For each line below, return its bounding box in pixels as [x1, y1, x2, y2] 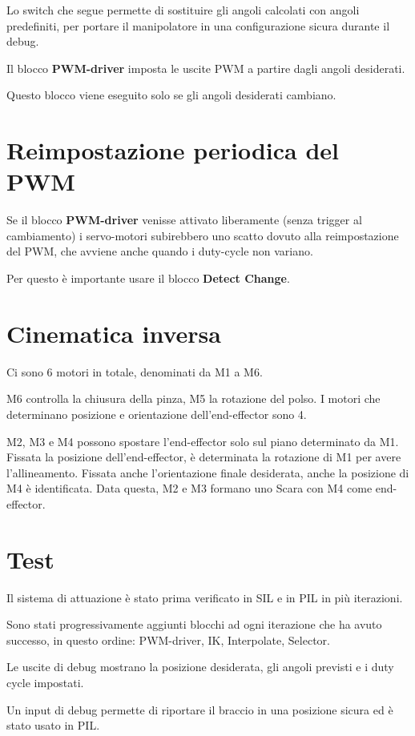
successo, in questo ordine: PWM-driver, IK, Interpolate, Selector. [6, 631, 330, 648]
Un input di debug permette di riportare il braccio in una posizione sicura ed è [6, 701, 393, 718]
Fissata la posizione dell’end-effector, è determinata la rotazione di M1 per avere [6, 448, 401, 465]
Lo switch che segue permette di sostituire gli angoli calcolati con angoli [6, 2, 360, 18]
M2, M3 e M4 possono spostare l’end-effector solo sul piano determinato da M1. [6, 432, 399, 449]
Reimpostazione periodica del [6, 134, 339, 167]
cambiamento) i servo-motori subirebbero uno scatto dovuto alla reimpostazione [6, 227, 399, 243]
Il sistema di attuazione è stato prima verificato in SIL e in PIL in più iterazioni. [6, 589, 403, 605]
